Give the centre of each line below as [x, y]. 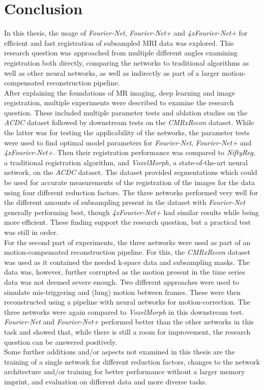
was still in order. [31, 232]
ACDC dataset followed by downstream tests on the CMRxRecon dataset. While [129, 122]
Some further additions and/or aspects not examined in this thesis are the [120, 352]
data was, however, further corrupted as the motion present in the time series [125, 272]
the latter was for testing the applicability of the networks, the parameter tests [127, 132]
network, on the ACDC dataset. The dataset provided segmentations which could [131, 172]
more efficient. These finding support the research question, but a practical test [128, 222]
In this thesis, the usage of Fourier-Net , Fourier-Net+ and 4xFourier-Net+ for [126, 33]
